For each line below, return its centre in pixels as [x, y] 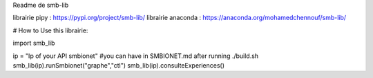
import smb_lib [34, 43]
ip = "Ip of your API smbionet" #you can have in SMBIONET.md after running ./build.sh [136, 56]
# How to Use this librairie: [50, 30]
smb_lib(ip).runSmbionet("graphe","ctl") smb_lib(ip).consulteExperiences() [118, 65]
